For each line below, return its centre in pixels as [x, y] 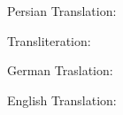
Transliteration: [49, 40]
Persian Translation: [62, 11]
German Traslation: [60, 70]
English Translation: [62, 100]
